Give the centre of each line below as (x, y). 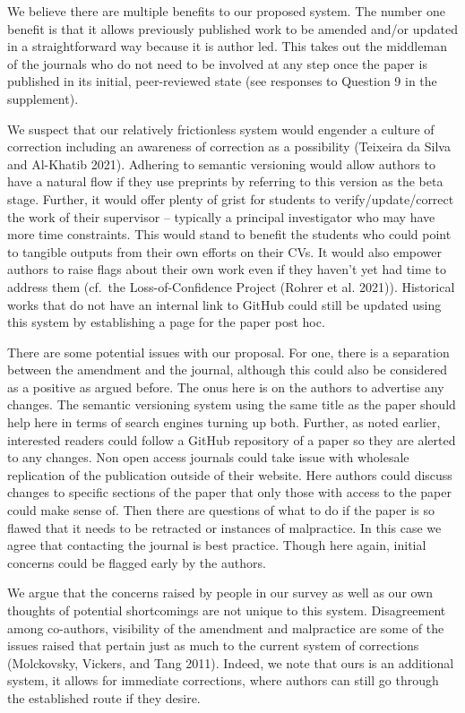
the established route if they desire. (104, 697)
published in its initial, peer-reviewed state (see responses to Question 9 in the (222, 81)
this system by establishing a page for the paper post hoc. (166, 322)
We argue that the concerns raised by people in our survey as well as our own (220, 593)
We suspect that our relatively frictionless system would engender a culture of (221, 129)
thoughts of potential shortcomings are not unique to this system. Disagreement (227, 610)
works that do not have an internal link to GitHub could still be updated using (224, 304)
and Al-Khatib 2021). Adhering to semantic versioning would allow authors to (221, 163)
